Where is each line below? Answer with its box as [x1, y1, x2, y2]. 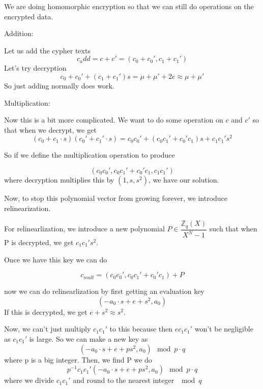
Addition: [4, 28, 34, 39]
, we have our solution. [148, 174, 219, 185]
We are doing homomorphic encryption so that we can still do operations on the [4, 1, 254, 11]
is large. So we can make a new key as [29, 334, 148, 344]
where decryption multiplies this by [4, 174, 114, 185]
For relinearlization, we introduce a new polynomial [4, 223, 165, 234]
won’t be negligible [194, 323, 253, 334]
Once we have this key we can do [4, 254, 107, 264]
